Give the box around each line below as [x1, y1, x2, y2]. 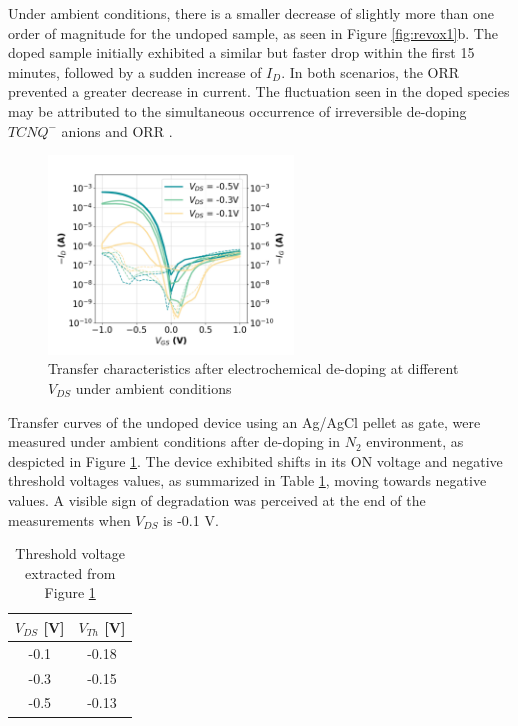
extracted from [25, 562, 116, 583]
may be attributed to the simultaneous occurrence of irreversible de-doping [8, 100, 467, 121]
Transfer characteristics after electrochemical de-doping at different [48, 358, 459, 379]
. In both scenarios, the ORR [281, 61, 460, 82]
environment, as [366, 431, 464, 452]
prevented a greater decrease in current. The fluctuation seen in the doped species [8, 81, 510, 102]
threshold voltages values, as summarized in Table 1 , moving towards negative [8, 470, 487, 491]
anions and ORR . [61, 120, 173, 141]
